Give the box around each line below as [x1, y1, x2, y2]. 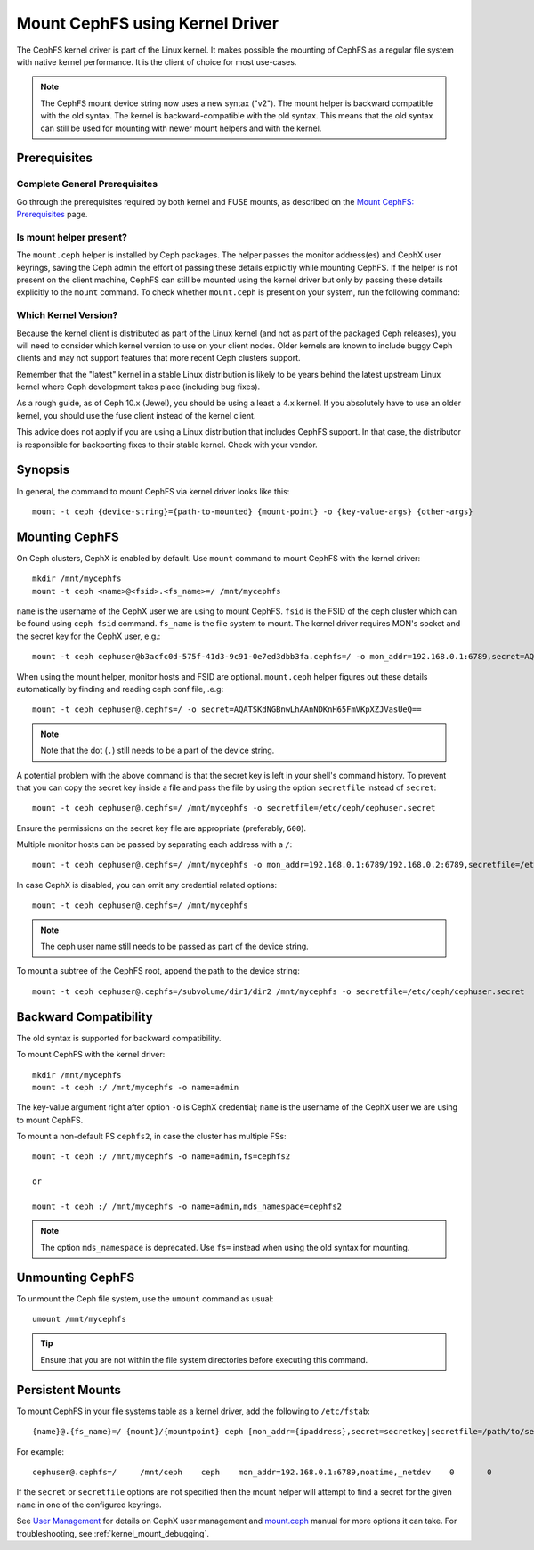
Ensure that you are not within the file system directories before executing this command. [40, 1354, 368, 1365]
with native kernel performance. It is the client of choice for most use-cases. [16, 56, 297, 67]
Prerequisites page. [16, 209, 88, 220]
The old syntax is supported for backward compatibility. [16, 1032, 222, 1043]
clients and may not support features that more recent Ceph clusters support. [16, 353, 301, 363]
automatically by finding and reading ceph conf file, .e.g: [16, 683, 224, 694]
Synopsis [16, 462, 70, 477]
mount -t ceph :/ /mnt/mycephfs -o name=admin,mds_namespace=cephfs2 [32, 1202, 343, 1211]
